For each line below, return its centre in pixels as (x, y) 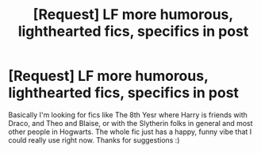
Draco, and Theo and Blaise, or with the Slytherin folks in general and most (130, 123)
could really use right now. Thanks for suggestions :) (94, 140)
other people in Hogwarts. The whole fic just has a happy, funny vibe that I (130, 132)
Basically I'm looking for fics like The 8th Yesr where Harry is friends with (128, 115)
